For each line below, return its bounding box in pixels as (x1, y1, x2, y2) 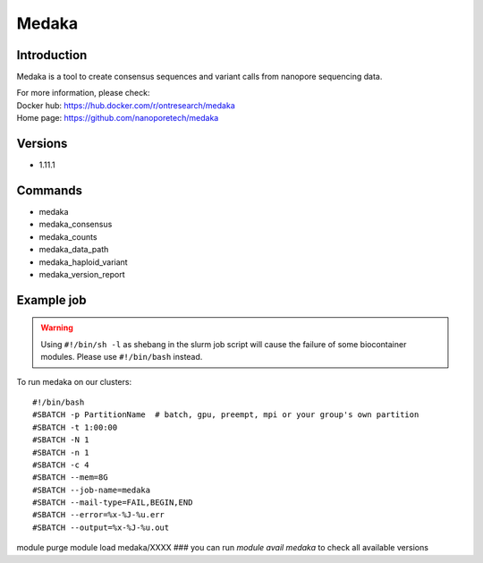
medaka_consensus (38, 219, 113, 230)
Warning (40, 322, 73, 333)
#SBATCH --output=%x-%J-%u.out (32, 522, 170, 533)
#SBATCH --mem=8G (32, 473, 108, 482)
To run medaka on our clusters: (16, 376, 132, 387)
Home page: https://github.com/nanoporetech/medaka (16, 113, 219, 124)
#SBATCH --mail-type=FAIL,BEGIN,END (32, 498, 193, 508)
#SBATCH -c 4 (32, 459, 89, 470)
